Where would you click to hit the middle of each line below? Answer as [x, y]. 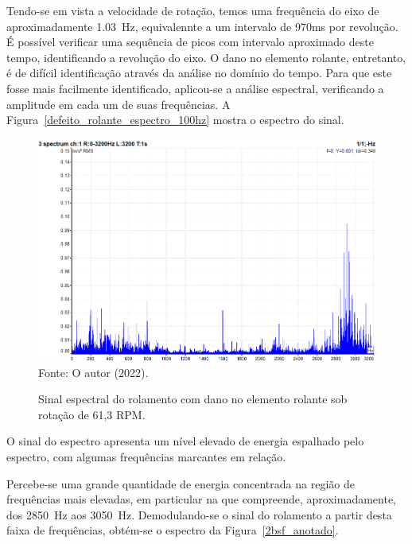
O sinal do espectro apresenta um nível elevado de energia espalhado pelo [185, 441]
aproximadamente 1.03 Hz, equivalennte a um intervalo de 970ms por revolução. [202, 26]
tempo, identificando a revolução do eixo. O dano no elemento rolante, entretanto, [206, 57]
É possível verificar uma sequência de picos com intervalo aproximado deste [190, 42]
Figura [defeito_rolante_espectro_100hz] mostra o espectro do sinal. [175, 120]
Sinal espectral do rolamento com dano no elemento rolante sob [193, 399]
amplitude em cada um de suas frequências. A [119, 104]
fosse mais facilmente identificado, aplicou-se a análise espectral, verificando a [195, 88]
